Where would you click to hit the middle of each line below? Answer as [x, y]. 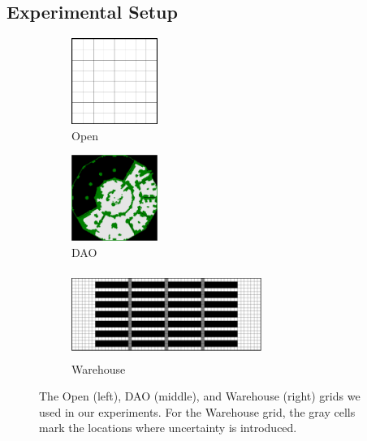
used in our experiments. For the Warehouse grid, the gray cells [197, 411]
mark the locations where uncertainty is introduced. [168, 428]
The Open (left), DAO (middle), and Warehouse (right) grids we [200, 396]
